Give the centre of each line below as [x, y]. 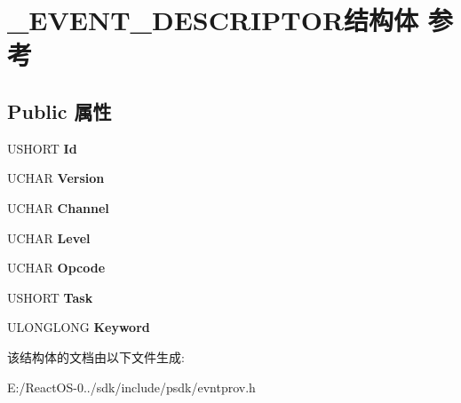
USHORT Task [50, 297]
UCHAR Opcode [56, 268]
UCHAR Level [49, 237]
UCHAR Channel [58, 207]
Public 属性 [60, 111]
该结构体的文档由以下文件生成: [96, 356]
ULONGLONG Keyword [79, 327]
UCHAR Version [56, 178]
